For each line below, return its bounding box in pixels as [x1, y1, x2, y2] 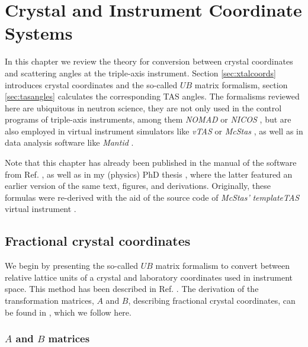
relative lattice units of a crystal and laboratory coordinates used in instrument [5, 271, 293, 283]
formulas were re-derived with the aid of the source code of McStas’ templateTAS [5, 191, 300, 203]
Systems [5, 21, 73, 45]
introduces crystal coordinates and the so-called [5, 78, 178, 91]
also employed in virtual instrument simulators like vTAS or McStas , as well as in [5, 124, 303, 137]
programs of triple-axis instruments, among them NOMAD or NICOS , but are [5, 113, 291, 126]
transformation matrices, [5, 294, 94, 307]
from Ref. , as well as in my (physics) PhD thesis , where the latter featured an [5, 168, 293, 180]
